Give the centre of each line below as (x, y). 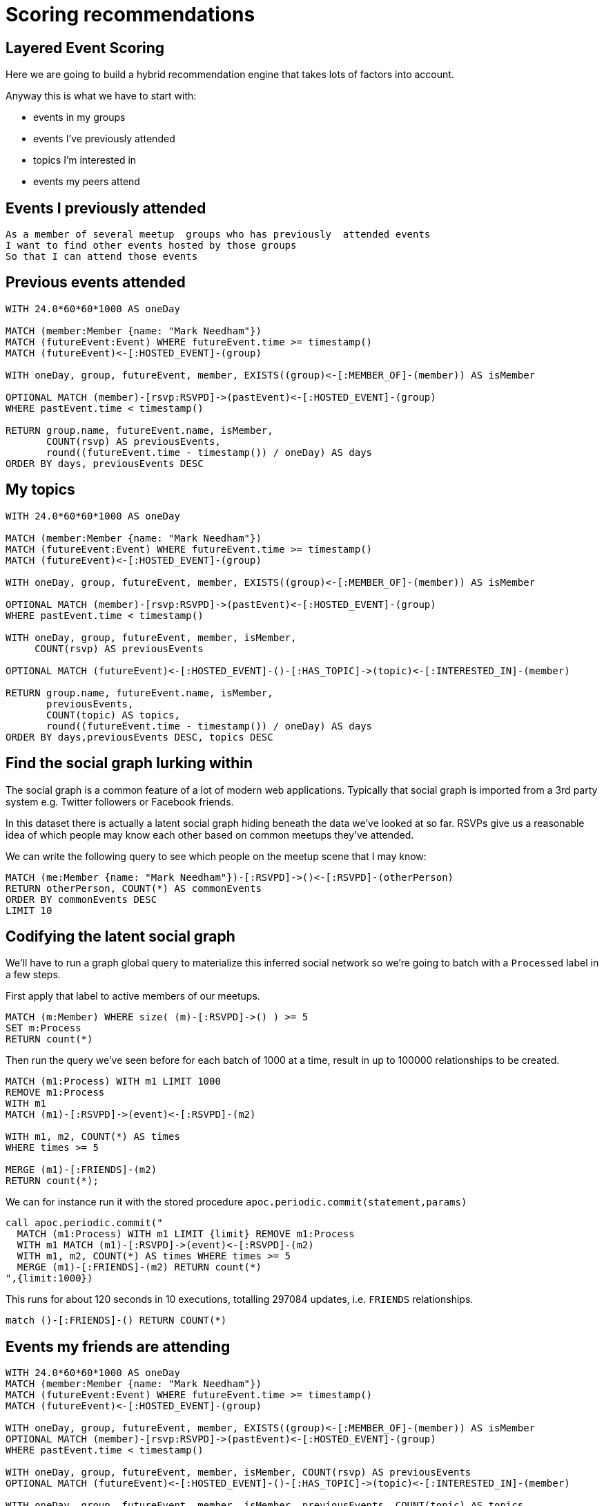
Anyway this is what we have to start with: (101, 96)
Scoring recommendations (130, 15)
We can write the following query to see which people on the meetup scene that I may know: (216, 856)
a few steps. (33, 975)
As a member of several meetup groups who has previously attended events (218, 235)
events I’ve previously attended (104, 139)
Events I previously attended (106, 208)
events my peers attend (87, 182)
